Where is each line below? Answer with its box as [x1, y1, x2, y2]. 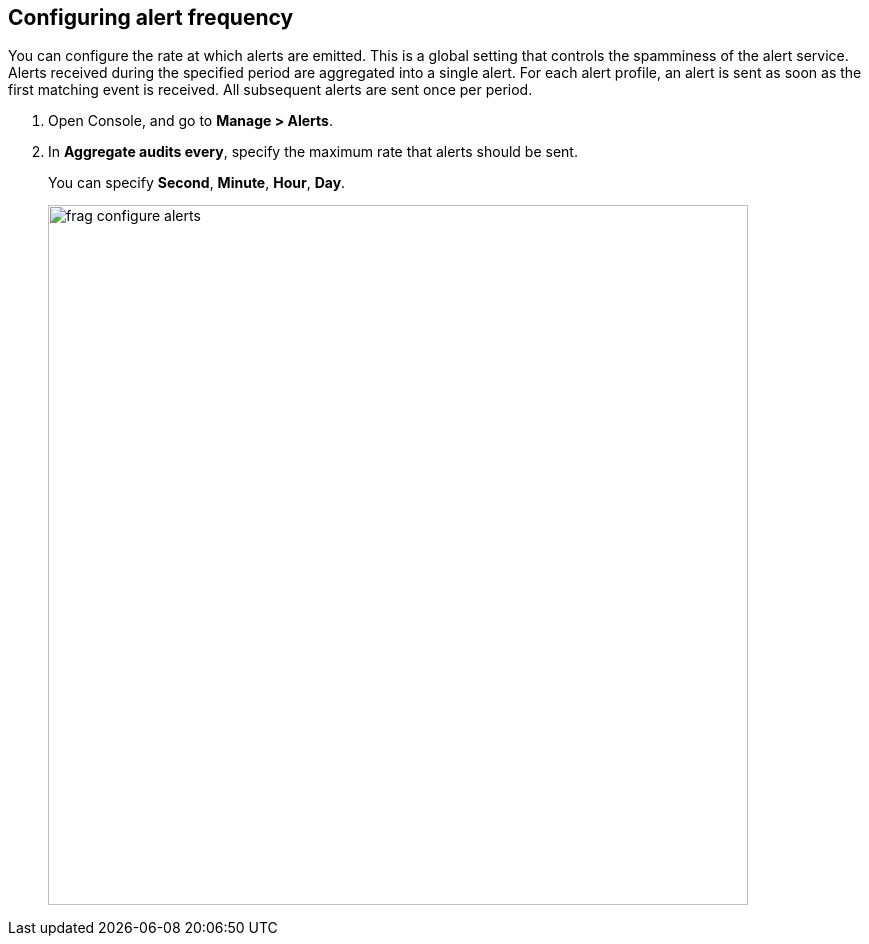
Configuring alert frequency [8, 5, 294, 30]
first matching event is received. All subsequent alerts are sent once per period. [8, 81, 533, 99]
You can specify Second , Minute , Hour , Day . [48, 174, 346, 192]
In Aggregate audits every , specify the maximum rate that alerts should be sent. [48, 143, 578, 161]
